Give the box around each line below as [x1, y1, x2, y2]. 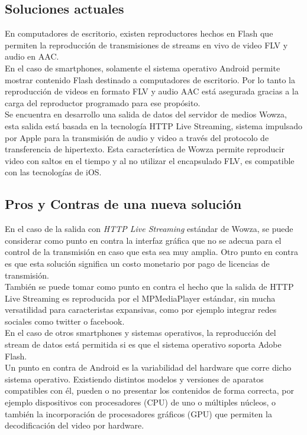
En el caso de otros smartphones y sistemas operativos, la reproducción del [5, 326, 276, 339]
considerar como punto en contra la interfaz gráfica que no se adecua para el [5, 234, 282, 246]
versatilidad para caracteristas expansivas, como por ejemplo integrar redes [5, 303, 277, 316]
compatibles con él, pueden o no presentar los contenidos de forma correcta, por [5, 384, 294, 397]
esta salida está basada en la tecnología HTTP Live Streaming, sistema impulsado [5, 119, 302, 132]
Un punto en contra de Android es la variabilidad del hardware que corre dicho [5, 361, 292, 374]
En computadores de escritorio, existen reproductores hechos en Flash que [5, 27, 273, 40]
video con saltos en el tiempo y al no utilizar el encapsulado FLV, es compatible [5, 154, 295, 166]
